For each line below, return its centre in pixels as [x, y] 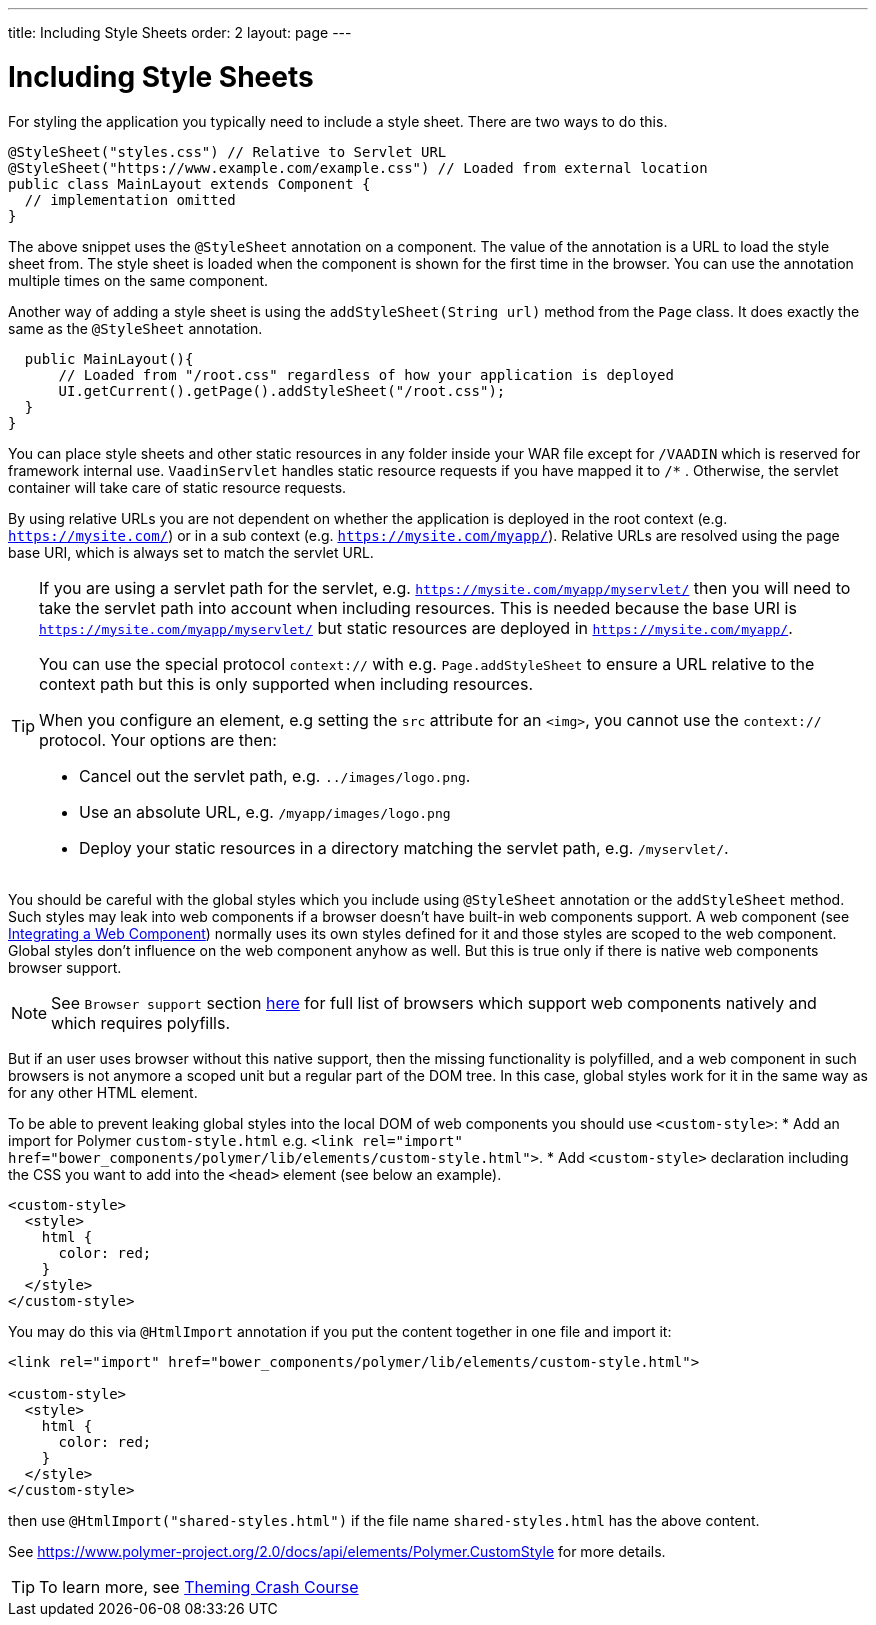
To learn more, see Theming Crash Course [199, 1586]
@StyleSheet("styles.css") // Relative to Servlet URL [227, 151]
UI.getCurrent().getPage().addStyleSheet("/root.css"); [282, 390]
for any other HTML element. [103, 1092]
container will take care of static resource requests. [177, 487]
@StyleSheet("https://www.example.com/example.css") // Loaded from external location [358, 167]
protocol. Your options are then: [158, 739]
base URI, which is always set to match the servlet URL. [191, 552]
